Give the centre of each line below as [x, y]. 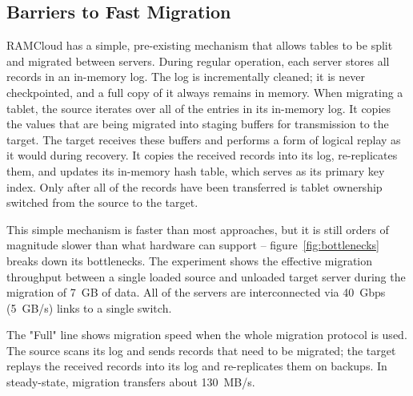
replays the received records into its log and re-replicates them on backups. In [197, 366]
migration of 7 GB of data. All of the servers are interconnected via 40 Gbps [196, 292]
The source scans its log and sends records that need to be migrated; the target [201, 350]
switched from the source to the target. [102, 202]
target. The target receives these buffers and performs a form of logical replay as [204, 139]
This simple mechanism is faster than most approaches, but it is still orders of [198, 229]
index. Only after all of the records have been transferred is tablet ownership [194, 186]
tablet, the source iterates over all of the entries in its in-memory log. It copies [199, 108]
